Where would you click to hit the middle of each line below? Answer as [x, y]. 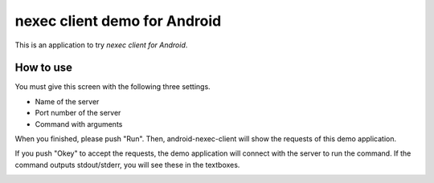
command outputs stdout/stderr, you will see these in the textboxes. [127, 165]
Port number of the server [78, 113]
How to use [43, 68]
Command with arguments [79, 124]
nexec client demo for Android [118, 21]
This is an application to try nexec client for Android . [101, 45]
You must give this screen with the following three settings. [113, 87]
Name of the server [67, 101]
